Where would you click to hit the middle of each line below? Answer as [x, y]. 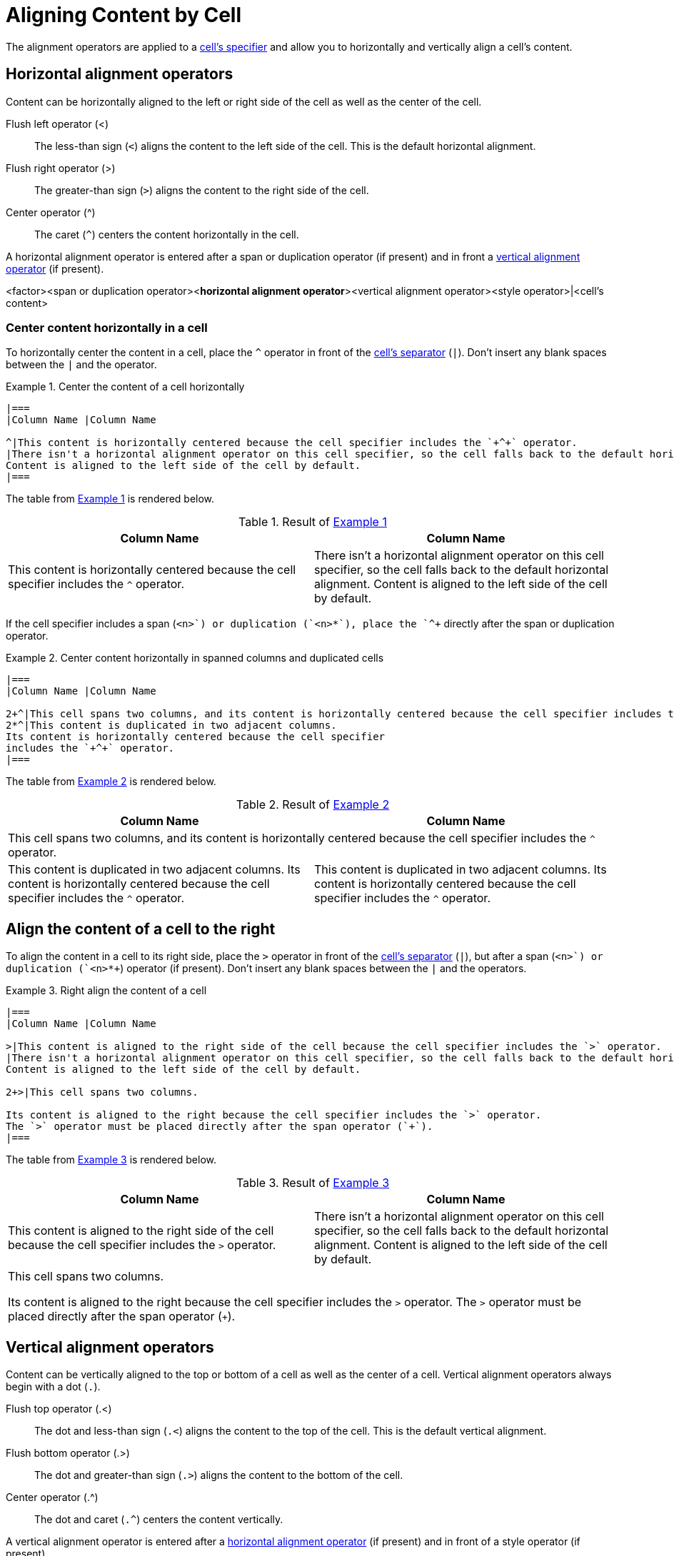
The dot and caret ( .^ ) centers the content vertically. [159, 1520]
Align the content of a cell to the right [141, 929]
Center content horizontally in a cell [107, 327]
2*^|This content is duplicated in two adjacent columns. [171, 726]
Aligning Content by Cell [124, 15]
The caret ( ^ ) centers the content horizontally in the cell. [167, 234]
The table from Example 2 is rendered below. [111, 782]
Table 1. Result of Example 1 [313, 522]
